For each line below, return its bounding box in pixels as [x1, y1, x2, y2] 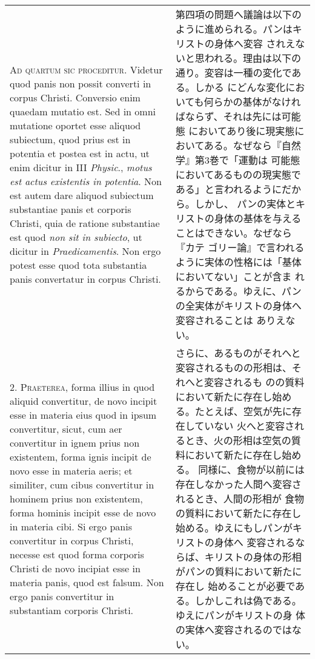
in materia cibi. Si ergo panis [10, 519, 132, 533]
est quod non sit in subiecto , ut [10, 230, 142, 244]
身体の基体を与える [214, 211, 302, 225]
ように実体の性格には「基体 [175, 255, 302, 269]
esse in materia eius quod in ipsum [10, 407, 157, 422]
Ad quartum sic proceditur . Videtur [10, 63, 163, 76]
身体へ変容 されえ [214, 36, 296, 50]
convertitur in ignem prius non [10, 435, 140, 450]
